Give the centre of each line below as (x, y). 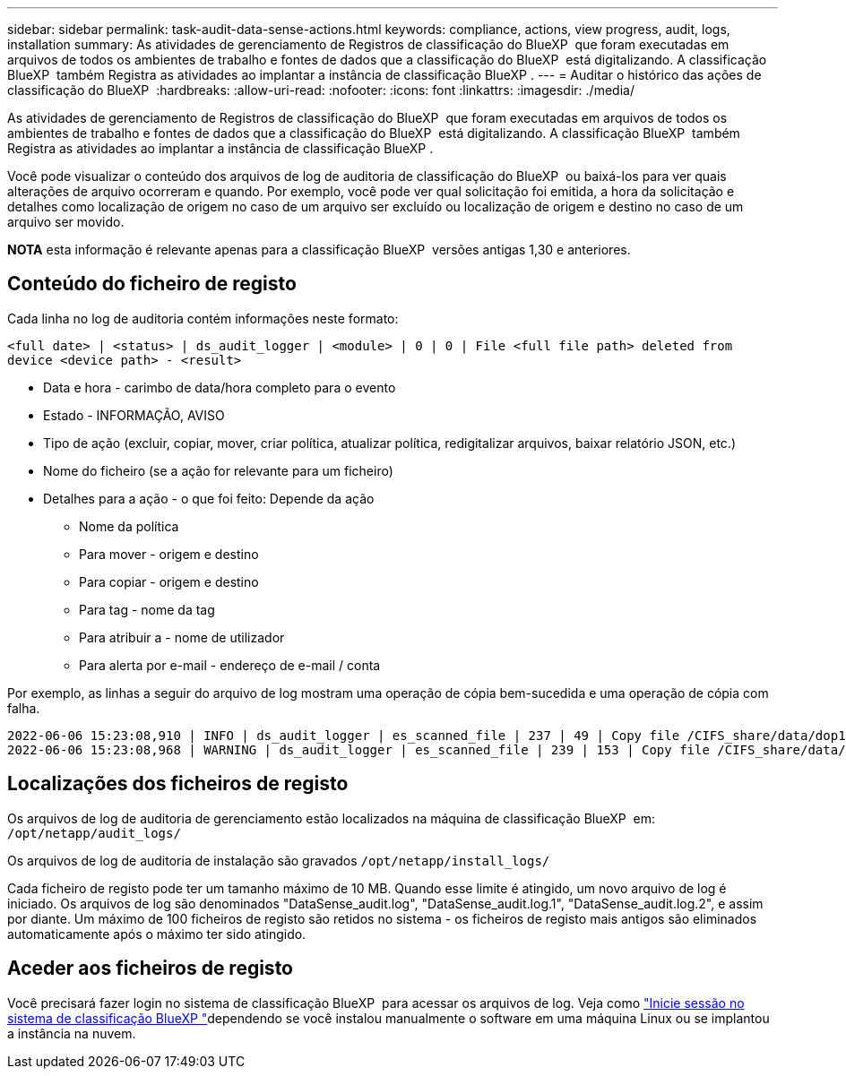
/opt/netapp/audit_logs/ (94, 833)
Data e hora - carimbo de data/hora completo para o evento (220, 387)
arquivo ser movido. (66, 222)
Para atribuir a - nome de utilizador (182, 637)
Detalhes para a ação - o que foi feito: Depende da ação (209, 498)
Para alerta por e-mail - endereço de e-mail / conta (230, 665)
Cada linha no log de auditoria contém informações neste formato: (203, 318)
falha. (24, 708)
